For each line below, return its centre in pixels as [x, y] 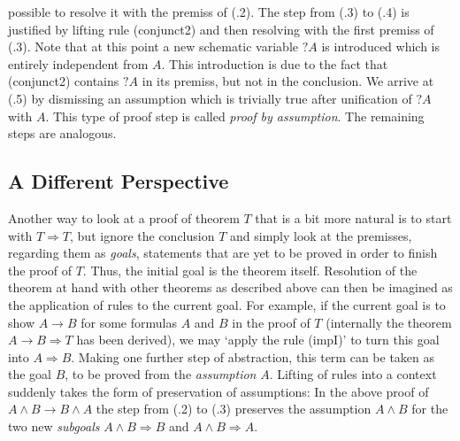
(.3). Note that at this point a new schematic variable [153, 46]
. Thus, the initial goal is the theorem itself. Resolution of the [250, 270]
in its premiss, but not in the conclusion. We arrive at [288, 81]
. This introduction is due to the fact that [275, 63]
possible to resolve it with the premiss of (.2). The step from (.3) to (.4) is [209, 12]
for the [430, 409]
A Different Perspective [119, 181]
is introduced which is [381, 46]
